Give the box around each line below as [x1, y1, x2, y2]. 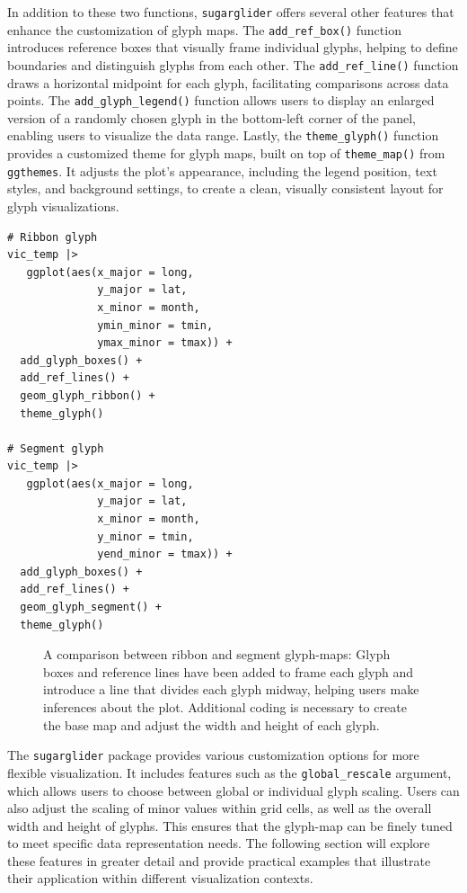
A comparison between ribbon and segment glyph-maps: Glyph [43, 645, 391, 664]
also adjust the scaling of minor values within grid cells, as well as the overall [7, 799, 432, 817]
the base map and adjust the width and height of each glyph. [43, 715, 380, 734]
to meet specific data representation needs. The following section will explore [7, 834, 430, 853]
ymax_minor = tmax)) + [97, 336, 233, 350]
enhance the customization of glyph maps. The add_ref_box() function [7, 20, 401, 39]
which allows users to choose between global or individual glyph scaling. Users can [7, 781, 460, 799]
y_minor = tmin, [97, 530, 194, 543]
